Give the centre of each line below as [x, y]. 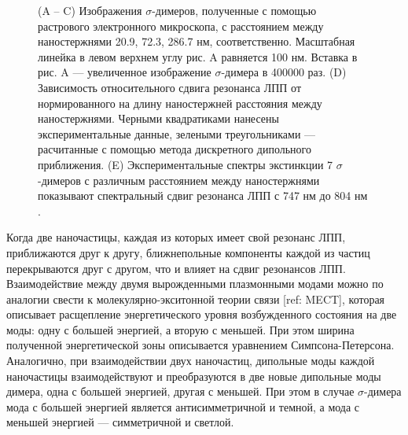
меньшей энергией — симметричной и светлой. [120, 422]
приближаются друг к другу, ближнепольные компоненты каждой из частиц [188, 252]
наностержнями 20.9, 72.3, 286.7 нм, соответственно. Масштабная [197, 41]
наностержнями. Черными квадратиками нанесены [158, 118]
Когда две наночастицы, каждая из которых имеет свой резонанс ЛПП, [176, 237]
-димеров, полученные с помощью [234, 10]
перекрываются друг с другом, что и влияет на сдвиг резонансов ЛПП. [176, 268]
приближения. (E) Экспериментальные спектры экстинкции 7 [186, 164]
